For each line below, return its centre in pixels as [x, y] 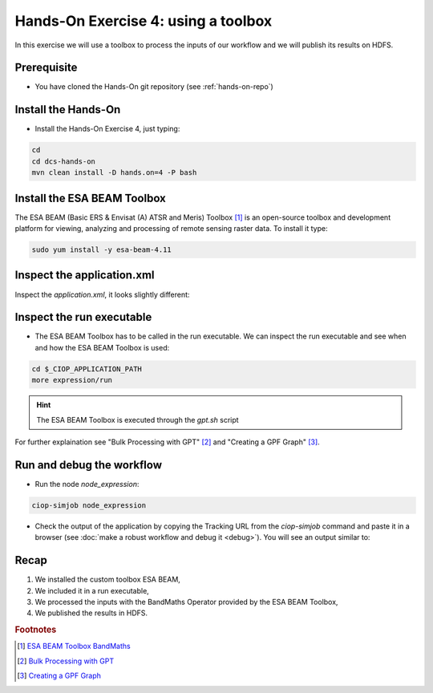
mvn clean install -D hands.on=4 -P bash [114, 173]
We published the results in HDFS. [91, 613]
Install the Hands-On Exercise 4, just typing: [107, 129]
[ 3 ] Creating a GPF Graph [59, 676]
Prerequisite [46, 68]
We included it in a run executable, [92, 590]
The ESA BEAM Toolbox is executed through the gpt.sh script [138, 419]
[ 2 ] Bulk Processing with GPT [66, 661]
